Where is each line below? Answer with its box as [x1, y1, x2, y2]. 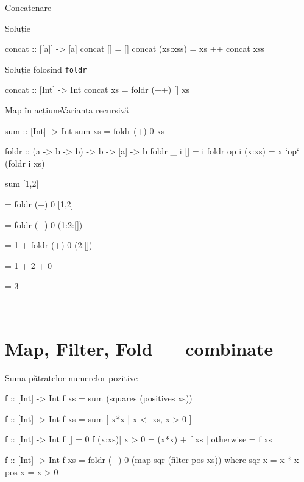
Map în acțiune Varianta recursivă [5, 104, 129, 117]
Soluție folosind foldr [5, 62, 87, 75]
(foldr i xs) [5, 156, 45, 169]
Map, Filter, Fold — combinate [5, 336, 274, 361]
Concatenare [5, 1, 52, 13]
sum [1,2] [5, 177, 39, 190]
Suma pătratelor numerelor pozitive [5, 371, 138, 384]
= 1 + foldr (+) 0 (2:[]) [5, 239, 93, 251]
